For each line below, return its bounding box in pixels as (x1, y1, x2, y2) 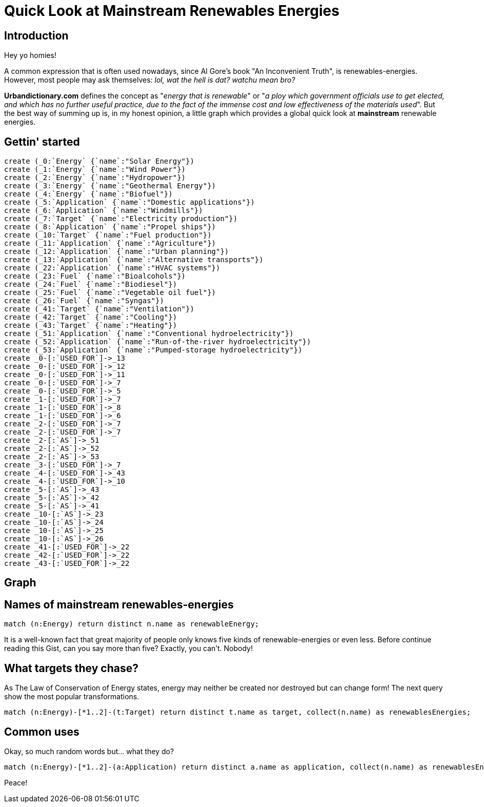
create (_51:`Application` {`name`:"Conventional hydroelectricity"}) (4, 329, 294, 338)
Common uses (4, 725, 79, 738)
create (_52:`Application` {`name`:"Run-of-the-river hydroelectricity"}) (4, 338, 311, 346)
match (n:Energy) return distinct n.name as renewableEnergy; (4, 620, 259, 628)
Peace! (4, 778, 28, 787)
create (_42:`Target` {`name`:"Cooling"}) (4, 313, 177, 322)
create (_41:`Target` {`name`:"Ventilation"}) (4, 305, 194, 313)
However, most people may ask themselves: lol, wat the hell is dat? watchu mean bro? (4, 75, 295, 85)
